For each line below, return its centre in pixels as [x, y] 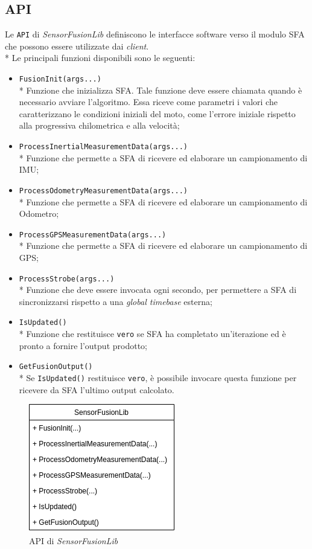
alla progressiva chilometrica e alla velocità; [99, 125]
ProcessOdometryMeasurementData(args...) [103, 191]
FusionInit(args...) [60, 79]
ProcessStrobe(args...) [67, 279]
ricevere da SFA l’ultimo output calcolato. [97, 389]
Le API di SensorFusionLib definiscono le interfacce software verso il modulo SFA [155, 34]
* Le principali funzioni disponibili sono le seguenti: [100, 58]
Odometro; [39, 213]
